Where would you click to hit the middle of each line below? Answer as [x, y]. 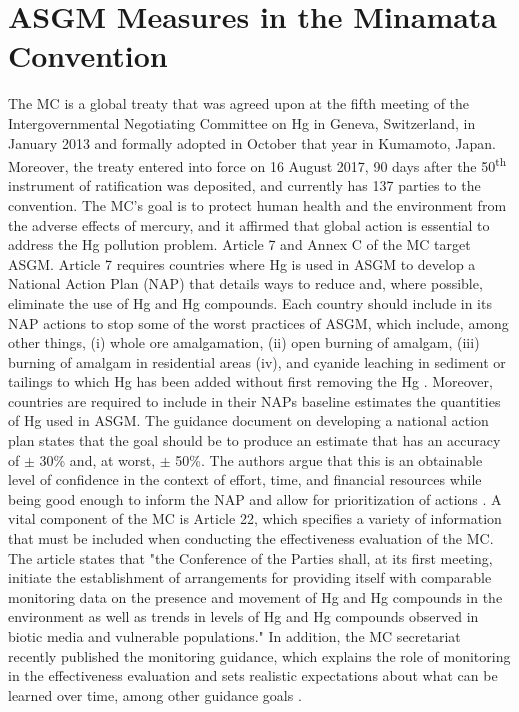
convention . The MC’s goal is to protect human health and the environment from [257, 204]
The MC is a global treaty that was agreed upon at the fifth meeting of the [239, 103]
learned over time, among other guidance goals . [155, 694]
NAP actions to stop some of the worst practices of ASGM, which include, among [258, 322]
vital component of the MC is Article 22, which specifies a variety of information [255, 518]
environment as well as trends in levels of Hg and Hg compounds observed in [243, 616]
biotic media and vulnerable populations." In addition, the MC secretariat [234, 636]
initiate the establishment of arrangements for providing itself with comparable [250, 577]
